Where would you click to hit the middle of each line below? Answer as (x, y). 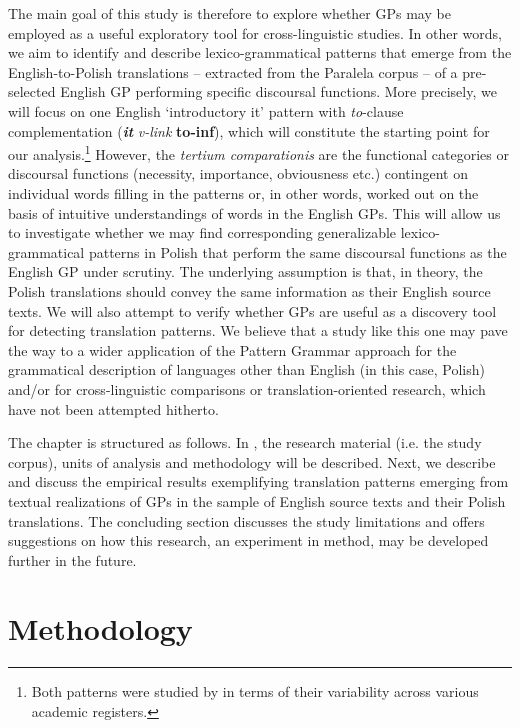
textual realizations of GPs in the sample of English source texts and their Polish (257, 500)
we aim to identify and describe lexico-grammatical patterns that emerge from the (260, 52)
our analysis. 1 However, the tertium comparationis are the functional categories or (258, 152)
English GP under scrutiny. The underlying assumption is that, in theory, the (245, 271)
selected (32, 91)
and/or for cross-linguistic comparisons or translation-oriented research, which (247, 388)
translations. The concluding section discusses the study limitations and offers (246, 520)
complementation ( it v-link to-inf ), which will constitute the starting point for (249, 130)
